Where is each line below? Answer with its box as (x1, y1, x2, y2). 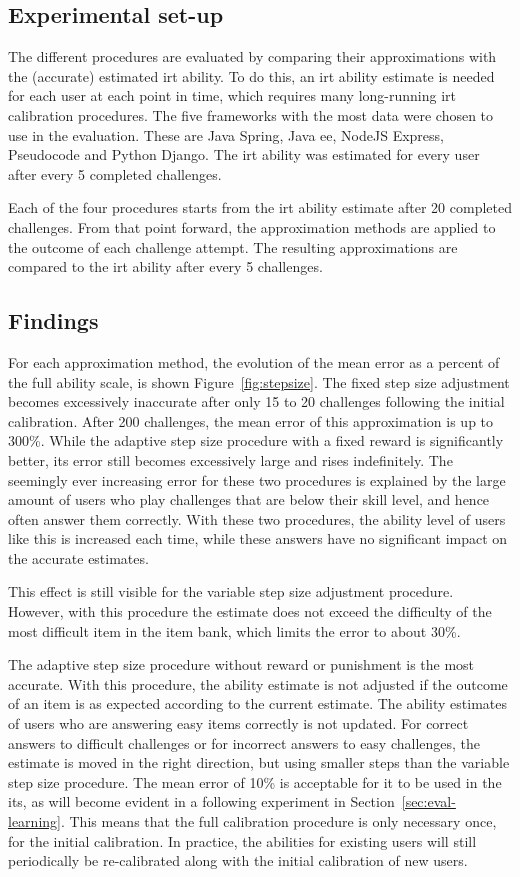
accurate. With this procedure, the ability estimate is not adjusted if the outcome (8, 673, 508, 694)
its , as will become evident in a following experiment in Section (8, 791, 395, 812)
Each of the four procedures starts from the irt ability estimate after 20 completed (8, 197, 512, 218)
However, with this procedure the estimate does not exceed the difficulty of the (8, 601, 492, 622)
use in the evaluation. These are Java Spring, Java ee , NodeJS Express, (8, 124, 444, 145)
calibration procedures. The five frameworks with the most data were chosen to (8, 104, 494, 125)
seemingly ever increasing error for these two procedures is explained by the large (8, 469, 506, 490)
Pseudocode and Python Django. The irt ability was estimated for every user (8, 144, 480, 165)
